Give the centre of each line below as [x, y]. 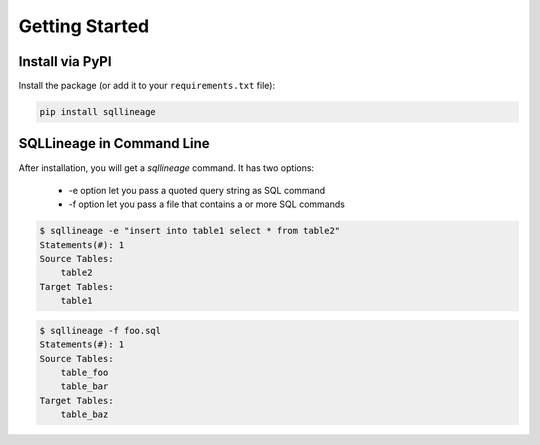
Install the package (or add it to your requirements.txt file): [146, 86]
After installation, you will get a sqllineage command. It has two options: [166, 167]
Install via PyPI [65, 61]
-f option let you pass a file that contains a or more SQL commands [206, 204]
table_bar [84, 386]
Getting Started [84, 26]
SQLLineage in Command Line [114, 143]
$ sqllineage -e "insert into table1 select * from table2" [190, 231]
